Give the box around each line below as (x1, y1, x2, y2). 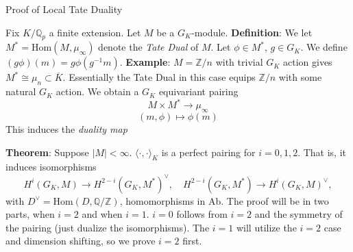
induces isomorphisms (5, 160, 97, 174)
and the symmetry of (254, 207, 343, 221)
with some (278, 70, 322, 84)
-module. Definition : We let (191, 25, 313, 39)
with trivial (215, 55, 263, 69)
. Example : (119, 55, 171, 69)
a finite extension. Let (49, 25, 141, 39)
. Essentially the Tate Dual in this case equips (62, 70, 256, 84)
